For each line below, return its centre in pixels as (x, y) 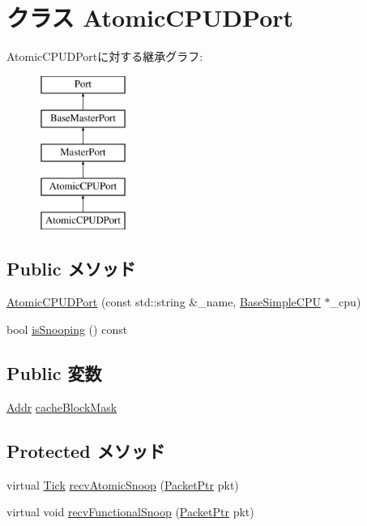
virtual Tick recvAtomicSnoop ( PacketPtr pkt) (123, 484)
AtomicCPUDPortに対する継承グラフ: (105, 56)
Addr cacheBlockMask (62, 406)
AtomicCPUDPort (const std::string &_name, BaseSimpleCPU (164, 302)
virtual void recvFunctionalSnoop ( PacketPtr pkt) (130, 512)
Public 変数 (54, 373)
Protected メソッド (86, 450)
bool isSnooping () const (67, 329)
